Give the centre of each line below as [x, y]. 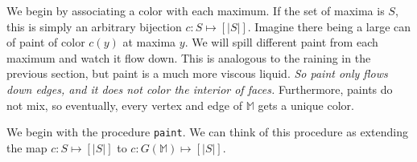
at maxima [149, 42]
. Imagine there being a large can [329, 26]
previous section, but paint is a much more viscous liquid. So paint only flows [197, 73]
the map [27, 147]
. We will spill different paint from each [281, 42]
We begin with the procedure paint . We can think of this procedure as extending [207, 132]
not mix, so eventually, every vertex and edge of [124, 105]
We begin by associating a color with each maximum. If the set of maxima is [196, 10]
